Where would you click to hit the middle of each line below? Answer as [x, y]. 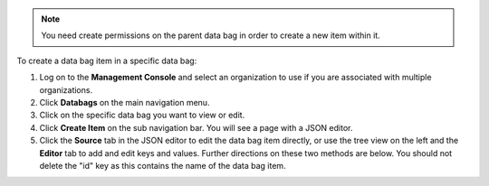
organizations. [66, 89]
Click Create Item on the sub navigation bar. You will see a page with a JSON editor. [196, 127]
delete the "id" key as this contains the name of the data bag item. [163, 165]
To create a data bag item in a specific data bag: [107, 60]
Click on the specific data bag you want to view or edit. [142, 115]
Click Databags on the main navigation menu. [125, 102]
